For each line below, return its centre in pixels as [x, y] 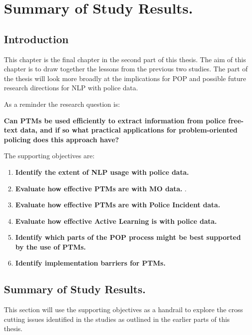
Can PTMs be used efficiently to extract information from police [115, 120]
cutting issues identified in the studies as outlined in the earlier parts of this [117, 319]
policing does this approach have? [61, 139]
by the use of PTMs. [50, 246]
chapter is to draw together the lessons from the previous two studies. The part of [126, 69]
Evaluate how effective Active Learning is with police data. [116, 221]
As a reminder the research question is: [62, 104]
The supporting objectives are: [49, 156]
